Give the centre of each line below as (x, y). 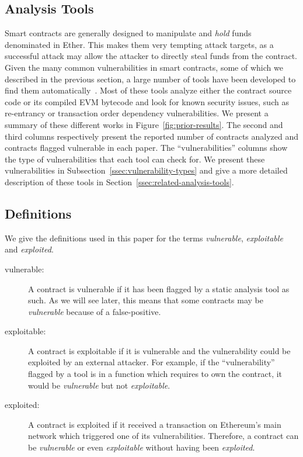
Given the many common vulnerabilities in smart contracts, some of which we (144, 67)
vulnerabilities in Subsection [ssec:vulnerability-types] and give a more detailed (146, 170)
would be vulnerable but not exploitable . (99, 385)
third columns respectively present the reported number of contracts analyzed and (152, 136)
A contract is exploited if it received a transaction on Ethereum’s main (155, 424)
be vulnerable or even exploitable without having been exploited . (142, 447)
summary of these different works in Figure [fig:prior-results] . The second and (144, 124)
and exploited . (29, 249)
